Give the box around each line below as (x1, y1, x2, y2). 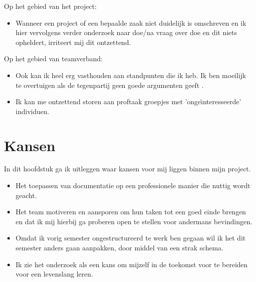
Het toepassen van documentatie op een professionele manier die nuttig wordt (15, 180, 251, 191)
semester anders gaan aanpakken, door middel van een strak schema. (15, 242, 223, 253)
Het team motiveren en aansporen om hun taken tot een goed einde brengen (15, 206, 246, 217)
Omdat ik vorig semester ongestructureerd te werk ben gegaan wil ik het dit (15, 233, 246, 243)
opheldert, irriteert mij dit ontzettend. (15, 37, 131, 47)
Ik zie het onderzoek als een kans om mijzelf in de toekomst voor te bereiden (15, 259, 248, 269)
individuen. (15, 106, 49, 116)
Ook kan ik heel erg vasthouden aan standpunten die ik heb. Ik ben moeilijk (15, 70, 246, 80)
